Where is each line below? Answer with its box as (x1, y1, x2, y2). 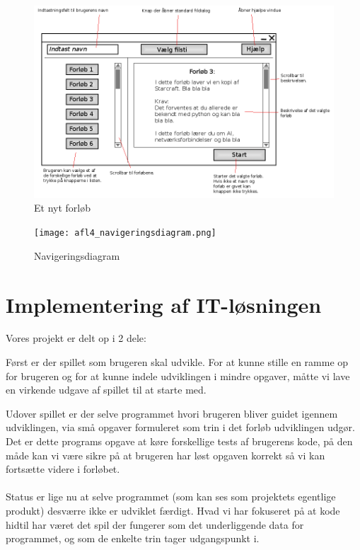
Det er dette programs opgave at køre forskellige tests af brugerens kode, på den (6, 434, 353, 449)
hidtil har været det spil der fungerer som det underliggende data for (6, 517, 304, 532)
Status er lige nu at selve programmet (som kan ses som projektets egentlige (6, 489, 336, 504)
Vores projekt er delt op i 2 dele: (6, 331, 146, 345)
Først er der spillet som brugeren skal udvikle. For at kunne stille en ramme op (6, 355, 349, 369)
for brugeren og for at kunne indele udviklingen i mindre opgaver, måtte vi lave (6, 368, 350, 383)
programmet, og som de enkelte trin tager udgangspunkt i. (6, 531, 260, 546)
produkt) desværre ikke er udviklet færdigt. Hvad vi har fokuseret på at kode (6, 503, 340, 517)
